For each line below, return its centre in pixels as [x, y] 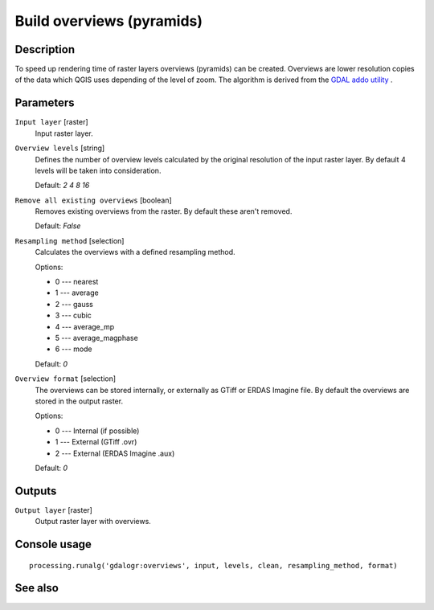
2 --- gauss [74, 304]
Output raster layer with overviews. [93, 522]
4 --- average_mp [85, 326]
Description [45, 49]
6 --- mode [74, 349]
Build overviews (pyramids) [109, 21]
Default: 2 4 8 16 [62, 186]
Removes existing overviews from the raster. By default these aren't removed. [164, 211]
